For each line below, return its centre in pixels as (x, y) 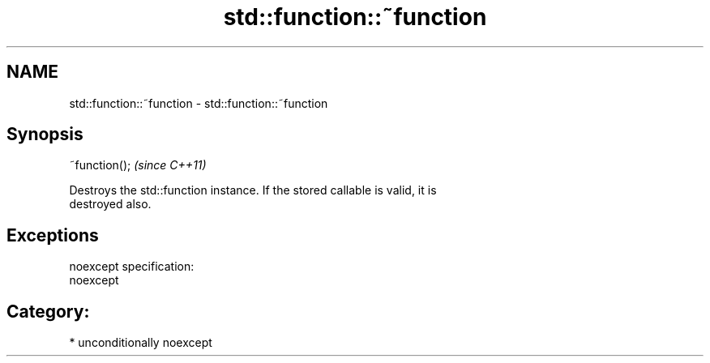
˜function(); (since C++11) (138, 165)
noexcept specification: (132, 267)
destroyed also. (110, 204)
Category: (48, 311)
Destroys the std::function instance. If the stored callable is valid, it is (253, 190)
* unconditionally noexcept (141, 343)
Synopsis (45, 135)
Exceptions (53, 235)
